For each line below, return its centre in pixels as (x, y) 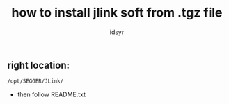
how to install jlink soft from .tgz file (117, 13)
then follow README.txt (51, 94)
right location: (39, 65)
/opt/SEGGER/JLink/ (35, 81)
